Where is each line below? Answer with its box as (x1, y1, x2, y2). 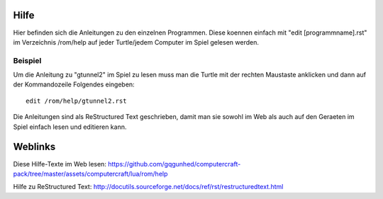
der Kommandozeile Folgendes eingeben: (13, 80, 135, 89)
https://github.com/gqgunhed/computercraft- (107, 159, 241, 168)
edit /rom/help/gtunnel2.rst (26, 96, 127, 105)
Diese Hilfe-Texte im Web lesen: (13, 159, 106, 168)
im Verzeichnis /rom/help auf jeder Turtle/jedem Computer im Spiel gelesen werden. (13, 38, 259, 46)
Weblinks (13, 141, 56, 153)
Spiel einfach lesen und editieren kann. (13, 123, 127, 131)
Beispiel (13, 55, 42, 65)
